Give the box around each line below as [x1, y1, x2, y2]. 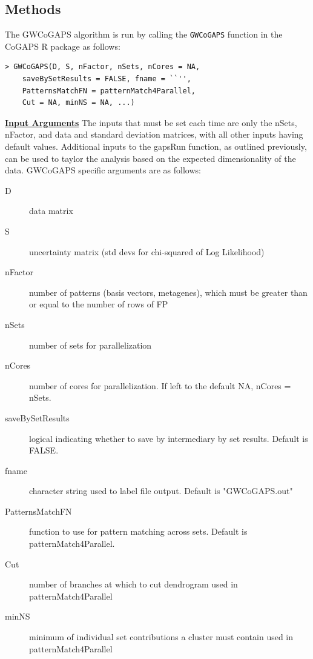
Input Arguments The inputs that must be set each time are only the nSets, [5, 116, 297, 129]
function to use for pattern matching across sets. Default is [29, 525, 248, 538]
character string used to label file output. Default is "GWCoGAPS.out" [29, 484, 293, 497]
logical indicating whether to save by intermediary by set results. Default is [29, 432, 308, 444]
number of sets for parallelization [29, 338, 152, 351]
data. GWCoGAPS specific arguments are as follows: [5, 164, 201, 176]
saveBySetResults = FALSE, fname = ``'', [22, 75, 191, 84]
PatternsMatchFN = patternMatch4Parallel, [22, 86, 196, 95]
